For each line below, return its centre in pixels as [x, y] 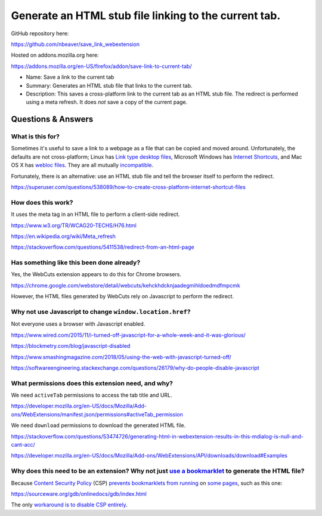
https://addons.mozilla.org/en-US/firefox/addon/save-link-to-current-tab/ [101, 66]
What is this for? [35, 137]
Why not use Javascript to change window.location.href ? [101, 312]
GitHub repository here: [40, 33]
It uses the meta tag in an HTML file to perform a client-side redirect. [95, 214]
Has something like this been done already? [76, 262]
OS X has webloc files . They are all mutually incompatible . [82, 165]
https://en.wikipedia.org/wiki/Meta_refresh [63, 236]
